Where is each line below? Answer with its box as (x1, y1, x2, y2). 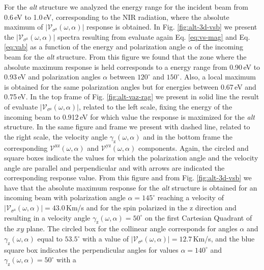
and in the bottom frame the (143, 131, 233, 142)
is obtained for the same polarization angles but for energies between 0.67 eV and (4, 81, 256, 92)
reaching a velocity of (157, 192, 224, 203)
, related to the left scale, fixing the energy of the (78, 101, 232, 112)
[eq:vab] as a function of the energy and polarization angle (4, 41, 186, 52)
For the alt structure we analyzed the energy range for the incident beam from (4, 2, 248, 12)
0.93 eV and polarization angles (4, 71, 101, 82)
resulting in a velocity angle (4, 212, 91, 223)
